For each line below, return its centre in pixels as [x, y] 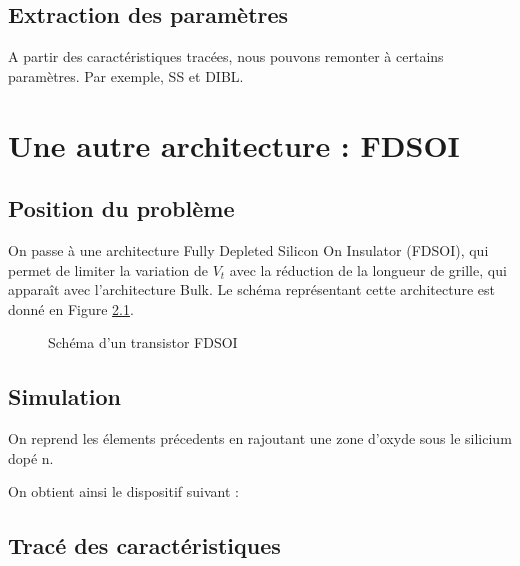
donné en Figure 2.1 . [71, 308]
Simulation [65, 396]
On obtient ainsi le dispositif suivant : [123, 491]
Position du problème [121, 208]
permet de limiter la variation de [108, 269]
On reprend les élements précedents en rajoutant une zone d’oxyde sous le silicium [260, 438]
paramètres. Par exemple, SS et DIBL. [126, 75]
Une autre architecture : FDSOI [234, 144]
